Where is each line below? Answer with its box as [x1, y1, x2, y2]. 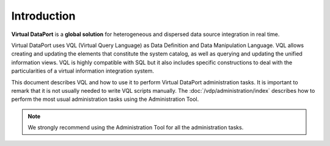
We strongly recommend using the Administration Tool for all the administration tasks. [28, 124, 244, 131]
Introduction [11, 9, 76, 23]
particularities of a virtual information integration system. [11, 67, 155, 75]
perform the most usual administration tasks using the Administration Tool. [11, 95, 199, 103]
